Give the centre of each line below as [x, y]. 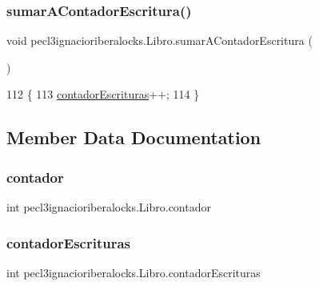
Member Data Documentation [134, 137]
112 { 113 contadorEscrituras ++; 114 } [103, 94]
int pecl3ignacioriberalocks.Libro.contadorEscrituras [134, 272]
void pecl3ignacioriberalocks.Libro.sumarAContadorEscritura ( [159, 40]
